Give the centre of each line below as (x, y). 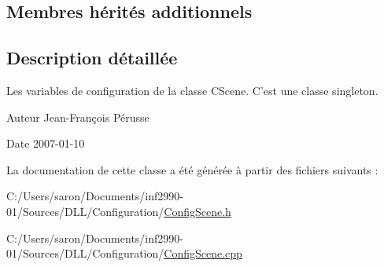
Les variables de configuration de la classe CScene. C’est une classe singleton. (192, 90)
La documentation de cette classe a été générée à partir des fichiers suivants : (192, 169)
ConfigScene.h (198, 211)
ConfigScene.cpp (203, 253)
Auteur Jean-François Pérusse (78, 117)
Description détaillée (92, 58)
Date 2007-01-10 (46, 143)
